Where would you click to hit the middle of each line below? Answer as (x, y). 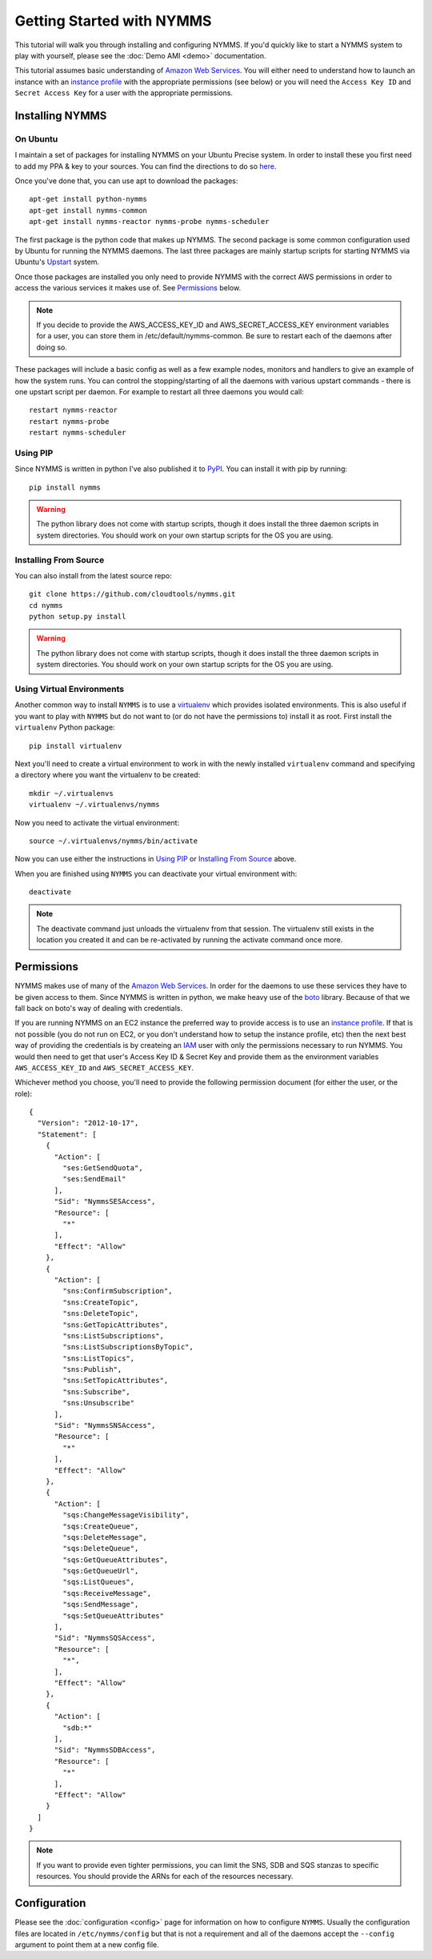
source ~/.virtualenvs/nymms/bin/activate (114, 841)
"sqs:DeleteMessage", (105, 1537)
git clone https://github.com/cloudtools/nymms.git (132, 594)
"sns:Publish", (92, 1369)
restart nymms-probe (69, 421)
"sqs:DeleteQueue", (101, 1549)
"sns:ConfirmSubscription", (118, 1291)
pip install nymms (65, 487)
